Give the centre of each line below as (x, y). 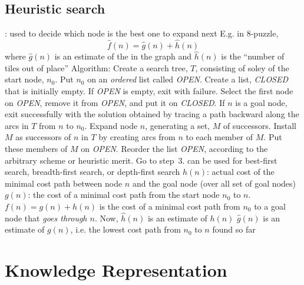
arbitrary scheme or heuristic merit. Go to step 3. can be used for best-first (141, 160)
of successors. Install (260, 125)
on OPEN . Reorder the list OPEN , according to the (174, 148)
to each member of (219, 137)
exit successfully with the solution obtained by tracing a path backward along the (152, 114)
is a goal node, (261, 102)
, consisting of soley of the (242, 67)
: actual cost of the (241, 172)
